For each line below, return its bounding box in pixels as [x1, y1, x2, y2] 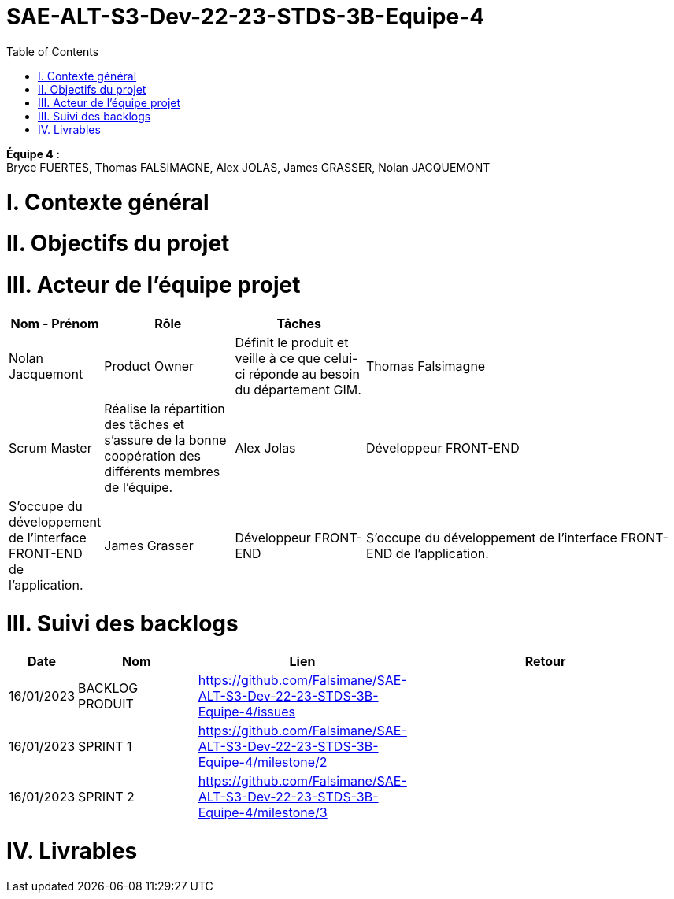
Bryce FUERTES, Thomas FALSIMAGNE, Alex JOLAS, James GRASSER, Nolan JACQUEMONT [6, 160, 491, 174]
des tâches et [104, 416, 185, 432]
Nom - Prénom [10, 315, 99, 331]
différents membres [104, 463, 220, 479]
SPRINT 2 [78, 789, 135, 805]
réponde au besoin [248, 365, 360, 382]
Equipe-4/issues [198, 704, 296, 720]
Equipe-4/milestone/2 [198, 754, 328, 771]
